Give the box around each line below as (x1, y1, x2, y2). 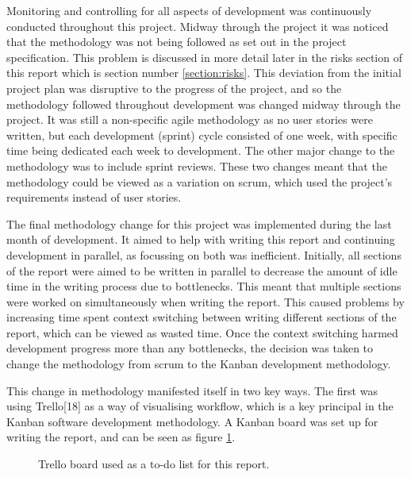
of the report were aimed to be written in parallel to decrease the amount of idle (6, 262, 398, 279)
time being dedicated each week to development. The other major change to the (6, 142, 395, 159)
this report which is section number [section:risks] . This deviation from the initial (6, 64, 401, 81)
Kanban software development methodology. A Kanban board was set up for (6, 413, 378, 429)
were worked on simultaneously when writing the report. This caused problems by (6, 293, 405, 310)
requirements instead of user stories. (6, 189, 182, 206)
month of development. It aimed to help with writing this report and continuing (6, 231, 395, 248)
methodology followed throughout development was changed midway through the (6, 95, 401, 112)
